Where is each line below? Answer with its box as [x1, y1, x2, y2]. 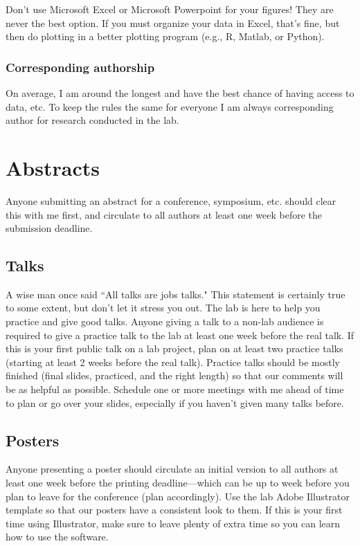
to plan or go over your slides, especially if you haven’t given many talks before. [6, 395, 344, 410]
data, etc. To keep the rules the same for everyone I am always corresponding [6, 99, 334, 113]
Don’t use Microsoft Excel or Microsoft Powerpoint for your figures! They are [6, 2, 334, 16]
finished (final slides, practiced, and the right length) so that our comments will [6, 368, 343, 383]
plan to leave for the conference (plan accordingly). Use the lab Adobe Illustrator [6, 489, 350, 503]
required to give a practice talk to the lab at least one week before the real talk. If [6, 327, 354, 342]
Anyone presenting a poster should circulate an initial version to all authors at [6, 462, 339, 476]
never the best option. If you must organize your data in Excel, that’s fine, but [6, 15, 340, 30]
